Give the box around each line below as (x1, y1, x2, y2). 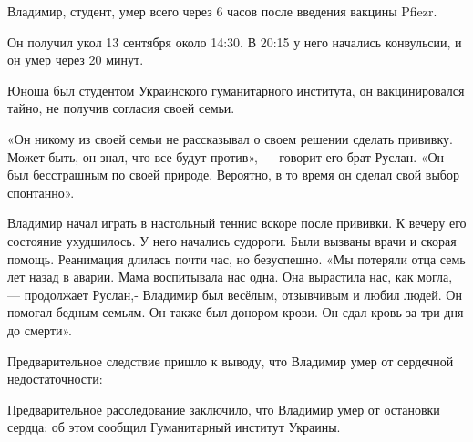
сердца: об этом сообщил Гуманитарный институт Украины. (7, 417, 341, 437)
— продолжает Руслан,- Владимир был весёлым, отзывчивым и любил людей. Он (7, 284, 462, 303)
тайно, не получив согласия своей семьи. (7, 98, 235, 118)
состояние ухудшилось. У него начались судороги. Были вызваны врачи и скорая (7, 231, 457, 250)
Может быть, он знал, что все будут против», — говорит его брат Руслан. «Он (7, 147, 445, 166)
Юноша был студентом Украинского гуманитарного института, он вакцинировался (7, 80, 465, 99)
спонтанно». (7, 182, 75, 201)
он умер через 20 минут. (7, 50, 144, 69)
